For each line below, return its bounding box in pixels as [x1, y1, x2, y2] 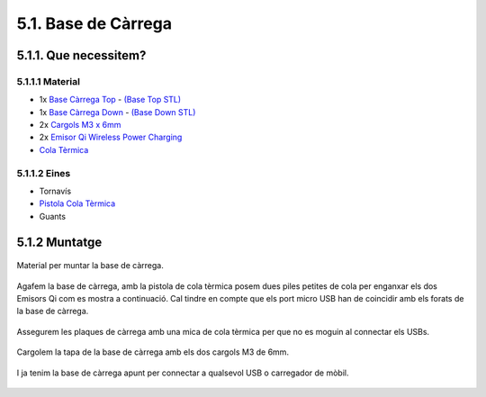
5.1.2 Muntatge [16, 234, 103, 249]
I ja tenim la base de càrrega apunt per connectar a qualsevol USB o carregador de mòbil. [16, 367, 349, 378]
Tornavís [39, 185, 72, 197]
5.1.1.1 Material [16, 75, 81, 87]
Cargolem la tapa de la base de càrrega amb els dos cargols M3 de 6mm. [16, 347, 290, 357]
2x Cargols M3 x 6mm [39, 120, 121, 131]
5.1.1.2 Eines [16, 167, 71, 179]
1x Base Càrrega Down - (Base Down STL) [39, 106, 196, 117]
